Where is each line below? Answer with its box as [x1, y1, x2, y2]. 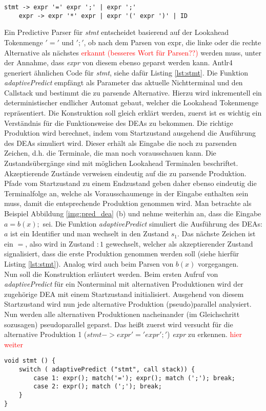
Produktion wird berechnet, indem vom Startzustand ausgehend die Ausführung [4, 127, 256, 138]
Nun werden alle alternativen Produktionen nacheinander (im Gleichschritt [4, 308, 240, 319]
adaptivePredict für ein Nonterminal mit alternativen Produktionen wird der [4, 278, 243, 289]
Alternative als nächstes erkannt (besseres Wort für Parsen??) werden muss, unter [4, 47, 262, 58]
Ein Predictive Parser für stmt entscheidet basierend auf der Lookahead [4, 27, 229, 38]
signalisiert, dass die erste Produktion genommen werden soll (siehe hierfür [4, 248, 239, 259]
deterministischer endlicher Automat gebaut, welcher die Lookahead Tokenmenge [4, 97, 259, 108]
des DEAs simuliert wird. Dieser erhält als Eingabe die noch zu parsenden [4, 137, 237, 148]
